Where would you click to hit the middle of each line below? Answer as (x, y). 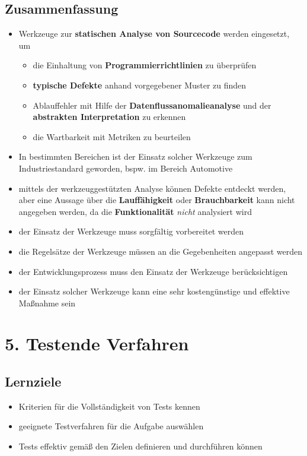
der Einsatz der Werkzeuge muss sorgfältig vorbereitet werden (131, 231)
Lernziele (33, 381)
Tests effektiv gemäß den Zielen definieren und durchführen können (140, 446)
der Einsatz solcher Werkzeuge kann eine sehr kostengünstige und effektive (154, 291)
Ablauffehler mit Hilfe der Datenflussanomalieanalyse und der (152, 105)
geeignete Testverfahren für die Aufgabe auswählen (111, 426)
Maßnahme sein (47, 303)
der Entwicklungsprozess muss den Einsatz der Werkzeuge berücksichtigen (153, 271)
